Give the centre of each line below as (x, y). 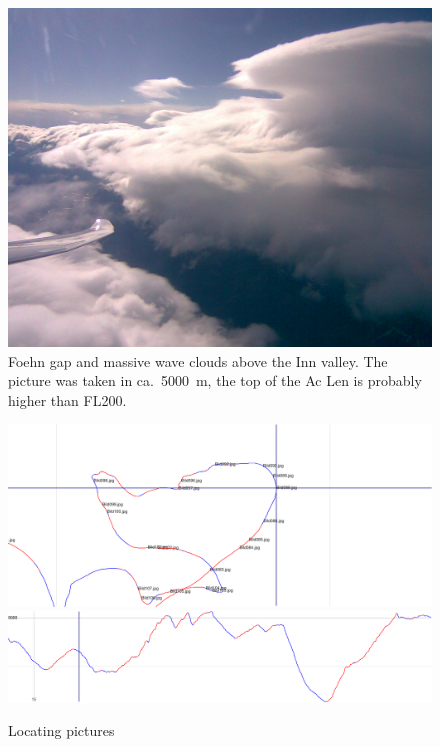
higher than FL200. (67, 399)
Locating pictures (61, 730)
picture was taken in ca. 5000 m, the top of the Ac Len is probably (215, 380)
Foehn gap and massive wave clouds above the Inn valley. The (198, 360)
